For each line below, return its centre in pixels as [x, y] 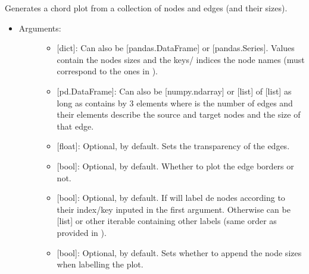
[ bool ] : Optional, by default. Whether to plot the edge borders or [175, 166]
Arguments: [40, 28]
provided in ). [82, 232]
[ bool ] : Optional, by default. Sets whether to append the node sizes [179, 252]
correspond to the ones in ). [107, 71]
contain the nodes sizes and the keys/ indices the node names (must [181, 59]
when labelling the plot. [100, 264]
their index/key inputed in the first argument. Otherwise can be [174, 209]
